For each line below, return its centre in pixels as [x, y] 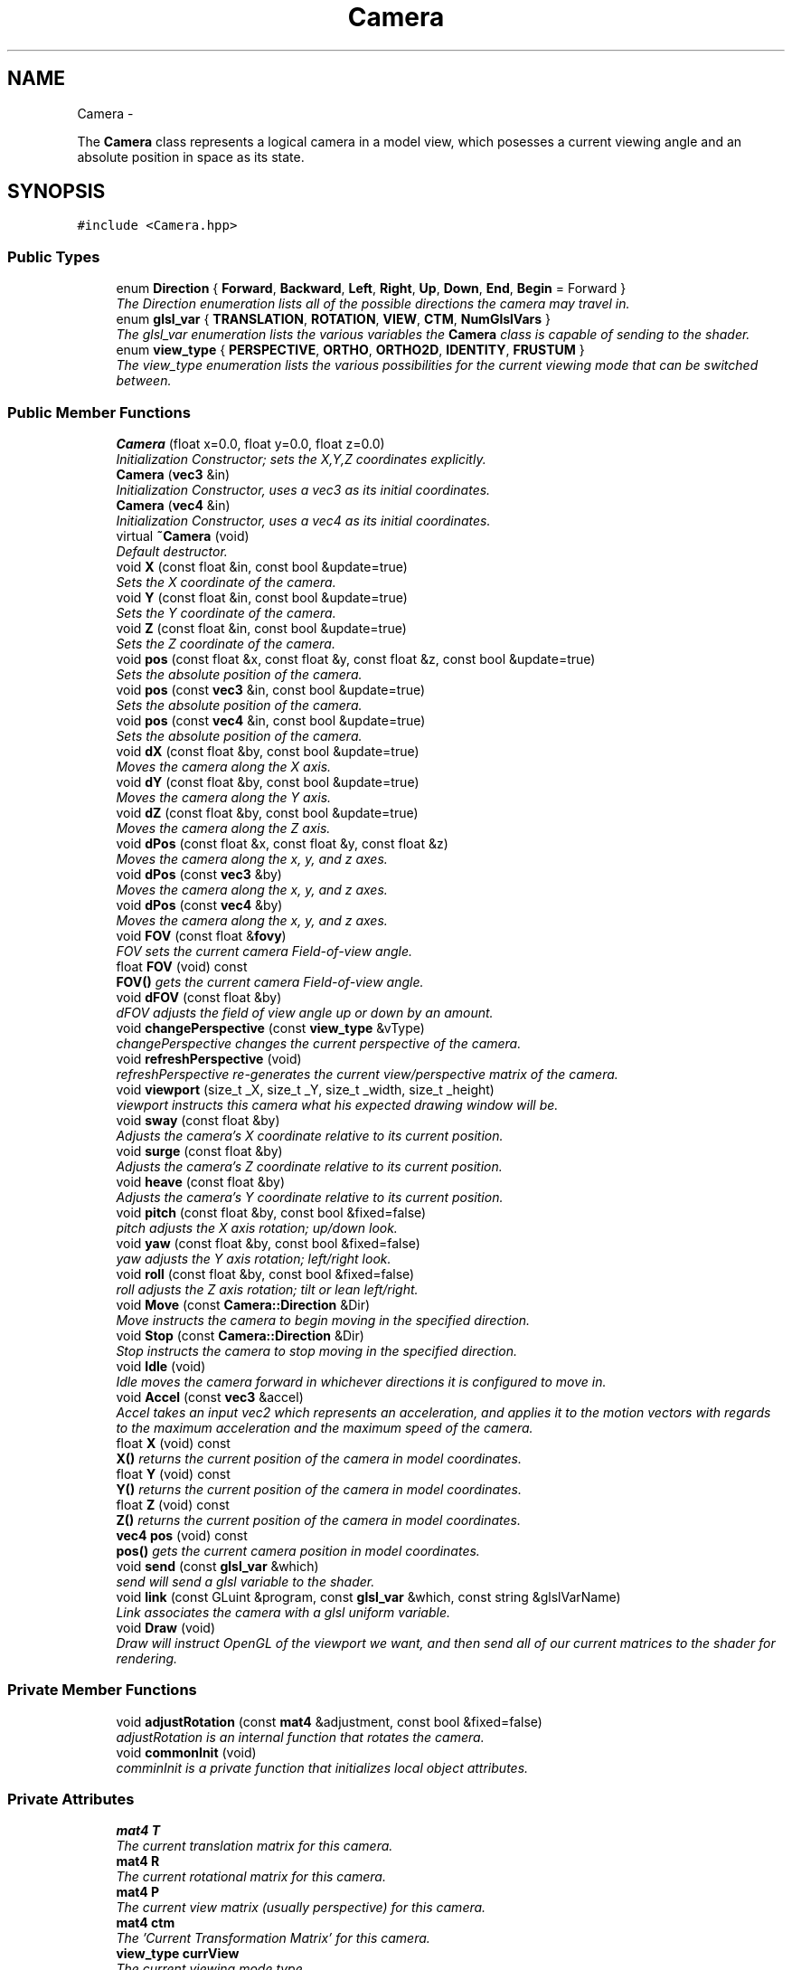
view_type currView [178, 1954]
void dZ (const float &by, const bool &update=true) [267, 812]
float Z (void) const [173, 1504]
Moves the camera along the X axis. [224, 766]
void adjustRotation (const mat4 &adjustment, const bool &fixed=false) [329, 1721]
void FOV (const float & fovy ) [201, 935]
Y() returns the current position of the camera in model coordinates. [319, 1489]
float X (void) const [173, 1443]
